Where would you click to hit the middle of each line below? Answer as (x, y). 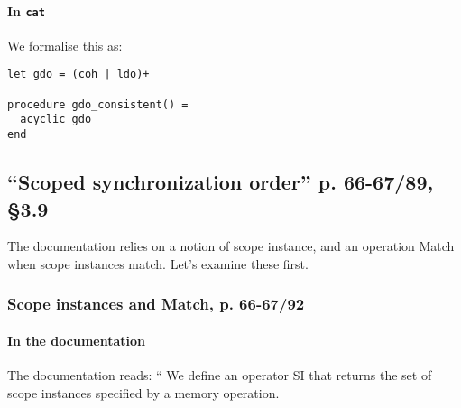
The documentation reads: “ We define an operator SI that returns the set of (220, 375)
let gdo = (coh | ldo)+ (78, 74)
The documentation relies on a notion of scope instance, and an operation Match (231, 246)
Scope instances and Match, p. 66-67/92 (156, 304)
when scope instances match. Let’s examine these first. (158, 263)
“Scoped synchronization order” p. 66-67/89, (221, 182)
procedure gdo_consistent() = (98, 104)
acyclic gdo (56, 120)
